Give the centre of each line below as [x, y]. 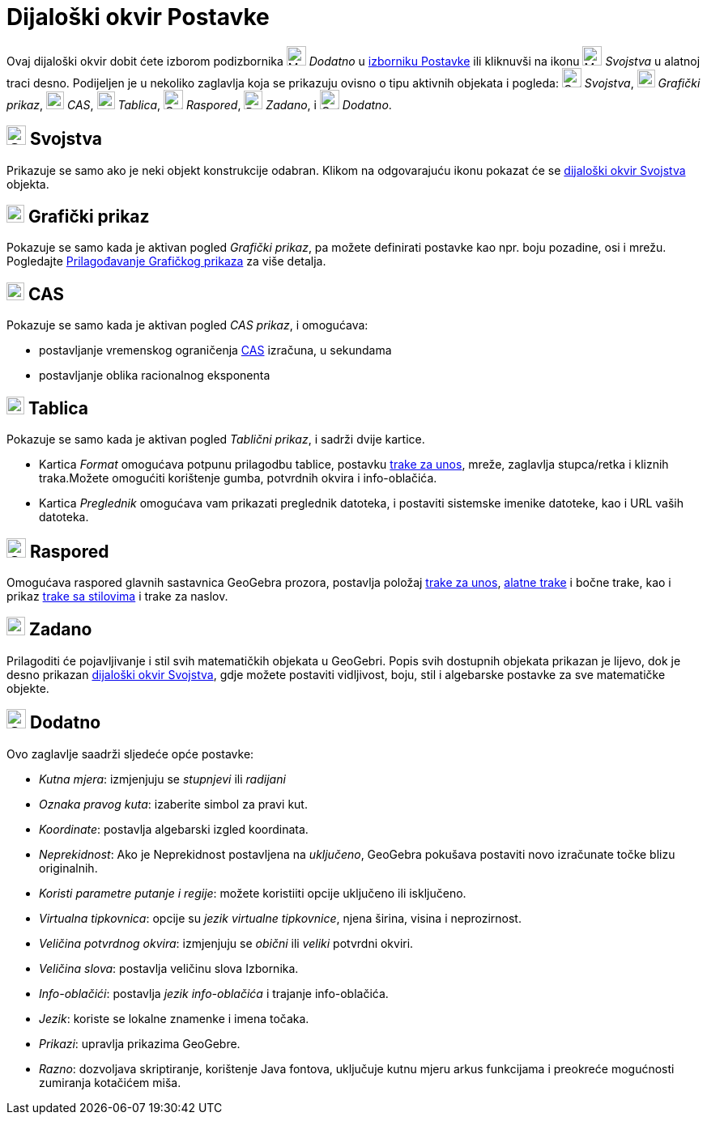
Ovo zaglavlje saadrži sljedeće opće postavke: [130, 754]
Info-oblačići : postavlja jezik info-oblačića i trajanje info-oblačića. [214, 993]
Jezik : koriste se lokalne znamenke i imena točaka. [174, 1018]
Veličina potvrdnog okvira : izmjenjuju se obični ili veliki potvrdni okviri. [226, 943]
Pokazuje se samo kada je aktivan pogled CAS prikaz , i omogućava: [187, 325]
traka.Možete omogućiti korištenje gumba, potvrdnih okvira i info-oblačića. [238, 478]
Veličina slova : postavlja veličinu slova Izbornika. [169, 968]
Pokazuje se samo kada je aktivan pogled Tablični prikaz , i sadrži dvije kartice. [216, 439]
